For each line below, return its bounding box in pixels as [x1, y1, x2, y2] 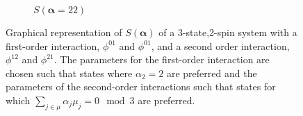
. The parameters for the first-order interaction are [54, 52, 270, 67]
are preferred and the [166, 65, 257, 80]
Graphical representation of [6, 25, 122, 39]
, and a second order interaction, [151, 38, 290, 53]
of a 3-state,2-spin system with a [158, 25, 297, 39]
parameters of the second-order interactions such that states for [6, 79, 276, 94]
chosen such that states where [6, 65, 133, 80]
